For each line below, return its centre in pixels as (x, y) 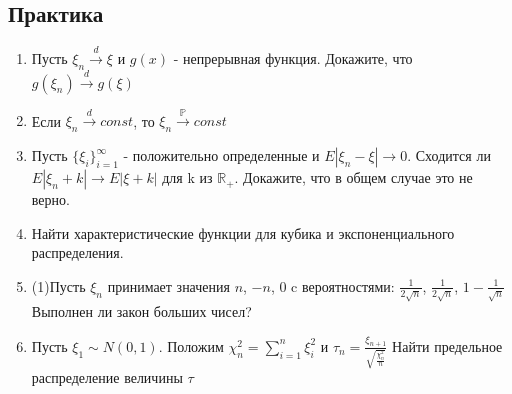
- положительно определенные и (221, 155)
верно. (50, 199)
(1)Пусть (58, 285)
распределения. (77, 252)
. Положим (191, 345)
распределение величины (107, 377)
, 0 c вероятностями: (332, 285)
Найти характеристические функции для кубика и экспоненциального (243, 232)
